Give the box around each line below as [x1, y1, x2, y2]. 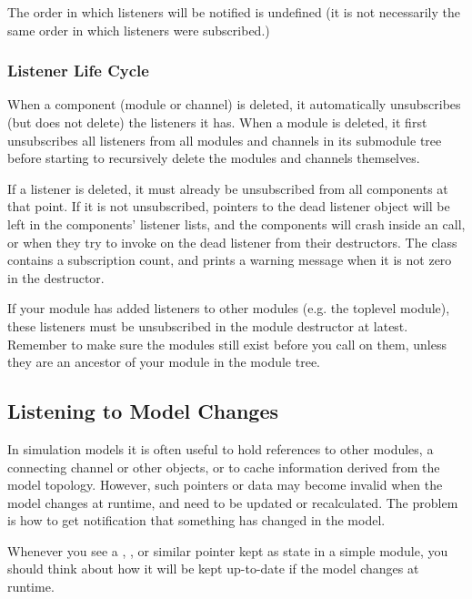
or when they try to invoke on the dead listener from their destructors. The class [7, 232, 457, 251]
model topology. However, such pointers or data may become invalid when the [7, 475, 443, 494]
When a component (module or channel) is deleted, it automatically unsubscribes [7, 95, 461, 114]
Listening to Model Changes [7, 397, 278, 425]
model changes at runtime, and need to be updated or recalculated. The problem [7, 492, 458, 512]
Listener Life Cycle [7, 59, 149, 82]
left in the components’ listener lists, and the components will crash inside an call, [7, 214, 466, 233]
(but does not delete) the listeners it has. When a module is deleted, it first [7, 113, 427, 131]
